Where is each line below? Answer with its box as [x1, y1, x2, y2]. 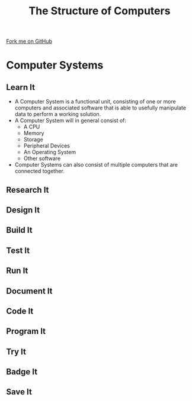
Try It [6, 346, 27, 356]
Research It [6, 184, 49, 195]
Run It [6, 266, 28, 276]
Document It [6, 286, 53, 296]
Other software [23, 155, 61, 162]
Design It [6, 205, 40, 215]
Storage [23, 136, 43, 143]
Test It [6, 245, 30, 255]
